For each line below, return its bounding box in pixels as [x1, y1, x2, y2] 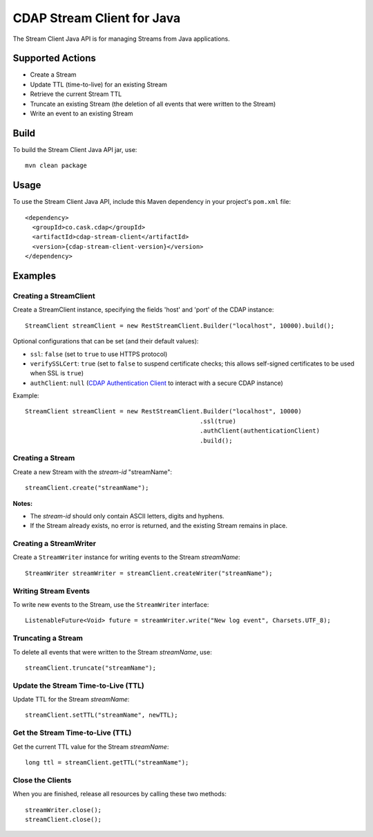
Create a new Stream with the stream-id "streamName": [12, 467, 173, 476]
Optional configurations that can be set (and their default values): [12, 337, 199, 346]
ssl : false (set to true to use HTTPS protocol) [30, 350, 168, 358]
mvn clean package [25, 162, 88, 169]
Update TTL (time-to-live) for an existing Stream [30, 80, 168, 88]
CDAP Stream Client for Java [12, 10, 181, 26]
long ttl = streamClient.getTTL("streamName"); [25, 758, 189, 767]
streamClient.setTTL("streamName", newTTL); [25, 711, 179, 719]
